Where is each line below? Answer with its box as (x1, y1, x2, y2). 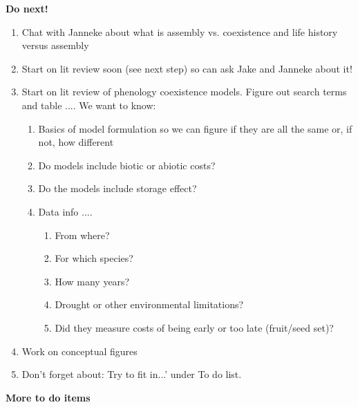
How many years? (55, 274, 130, 288)
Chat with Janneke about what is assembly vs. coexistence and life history (21, 24, 338, 39)
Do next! (6, 1, 48, 15)
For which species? (55, 251, 133, 265)
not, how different (38, 135, 114, 149)
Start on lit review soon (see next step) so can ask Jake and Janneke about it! (21, 61, 352, 75)
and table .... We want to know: (21, 97, 156, 112)
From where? (55, 227, 110, 242)
